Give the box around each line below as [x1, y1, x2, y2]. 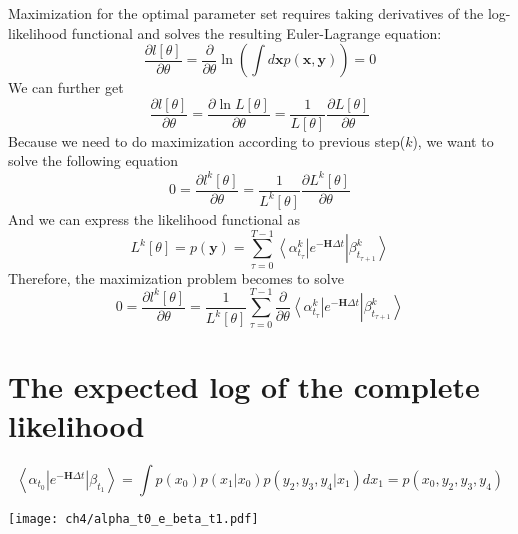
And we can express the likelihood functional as [8, 208, 300, 229]
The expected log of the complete [8, 365, 480, 406]
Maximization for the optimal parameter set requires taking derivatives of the [8, 3, 484, 23]
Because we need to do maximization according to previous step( [8, 130, 406, 151]
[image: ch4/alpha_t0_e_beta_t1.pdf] [8, 511, 259, 526]
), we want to [412, 130, 494, 151]
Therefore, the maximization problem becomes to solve [8, 267, 344, 288]
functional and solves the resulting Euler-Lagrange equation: [71, 22, 442, 43]
